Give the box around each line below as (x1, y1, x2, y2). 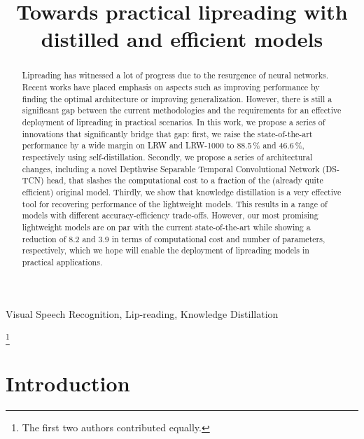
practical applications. (22, 256, 103, 267)
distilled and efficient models (41, 25, 323, 53)
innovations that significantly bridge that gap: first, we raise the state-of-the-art (22, 127, 313, 139)
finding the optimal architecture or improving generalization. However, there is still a (22, 92, 332, 104)
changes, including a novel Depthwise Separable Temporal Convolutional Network (22, 162, 320, 174)
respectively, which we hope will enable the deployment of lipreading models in (22, 244, 309, 256)
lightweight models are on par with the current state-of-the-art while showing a (22, 221, 311, 232)
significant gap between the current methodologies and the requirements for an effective (22, 104, 342, 116)
